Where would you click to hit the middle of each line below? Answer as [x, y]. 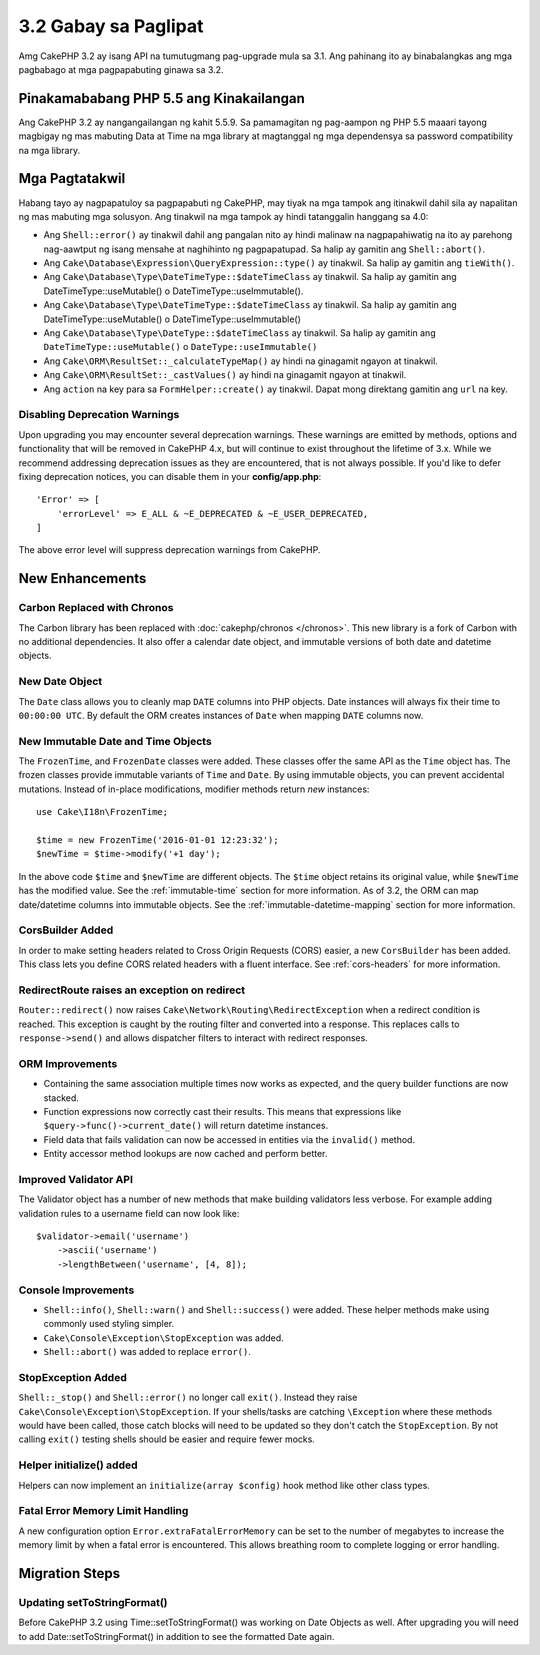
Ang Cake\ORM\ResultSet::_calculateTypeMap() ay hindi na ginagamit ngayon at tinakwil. [241, 361]
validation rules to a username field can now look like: [129, 1213]
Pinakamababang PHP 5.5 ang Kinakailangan [161, 98]
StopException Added [72, 1377]
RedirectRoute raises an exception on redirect [132, 990]
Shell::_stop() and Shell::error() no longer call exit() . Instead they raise [188, 1397]
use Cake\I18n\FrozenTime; [102, 812]
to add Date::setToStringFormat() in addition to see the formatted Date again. [176, 1636]
